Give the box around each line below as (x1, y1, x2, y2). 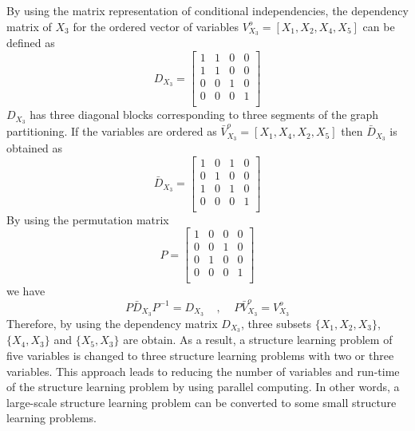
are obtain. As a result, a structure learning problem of (123, 331, 393, 348)
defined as (6, 34, 55, 51)
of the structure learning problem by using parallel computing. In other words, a (6, 378, 400, 395)
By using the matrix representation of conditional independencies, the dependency (6, 2, 409, 18)
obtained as (6, 139, 63, 156)
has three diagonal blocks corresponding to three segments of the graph (30, 106, 379, 123)
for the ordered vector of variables (73, 18, 239, 34)
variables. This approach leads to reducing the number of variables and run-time (6, 362, 400, 379)
